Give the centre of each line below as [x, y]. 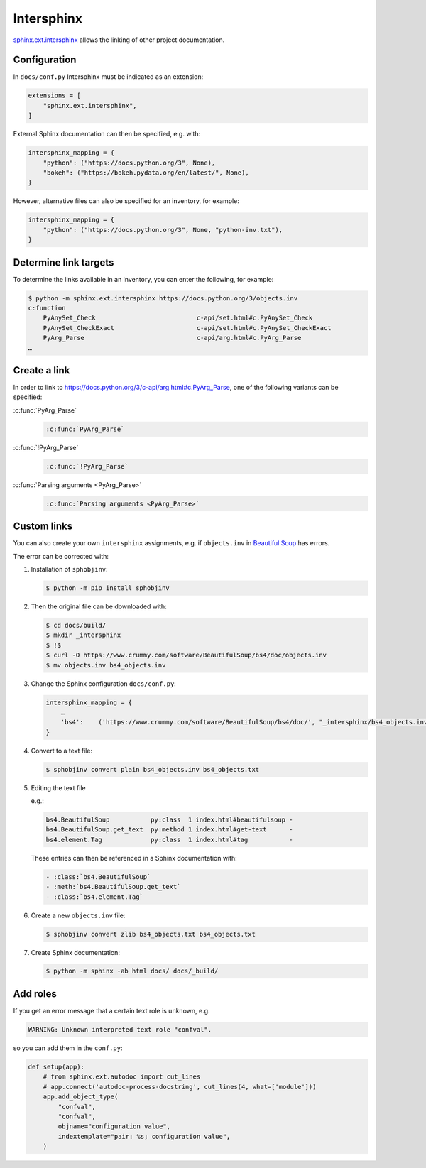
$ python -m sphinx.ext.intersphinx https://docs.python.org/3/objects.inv [163, 298]
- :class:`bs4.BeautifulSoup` [98, 877]
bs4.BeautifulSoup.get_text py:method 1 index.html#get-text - [169, 830]
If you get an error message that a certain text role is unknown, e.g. [111, 1010]
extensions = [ [54, 95]
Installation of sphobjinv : [69, 569]
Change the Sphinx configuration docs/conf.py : [104, 683]
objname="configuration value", [114, 1126]
